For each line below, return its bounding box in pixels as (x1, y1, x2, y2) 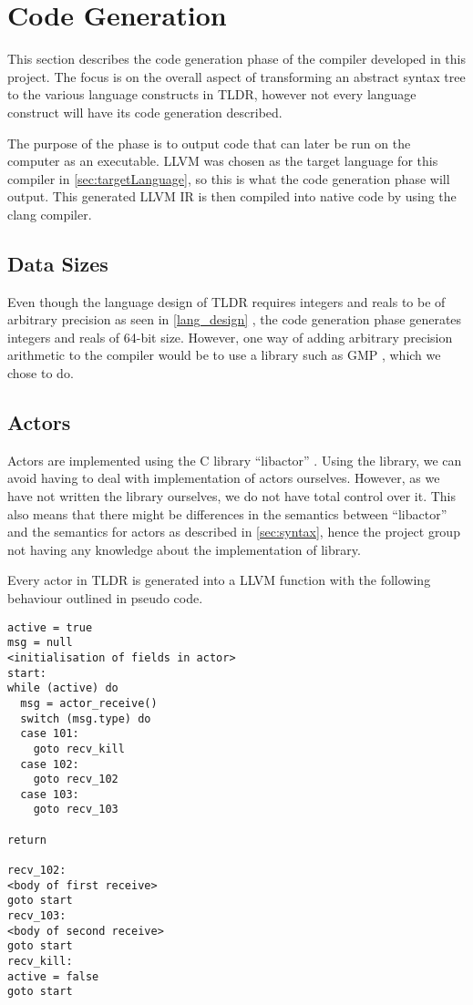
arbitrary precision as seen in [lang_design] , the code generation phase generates (7, 310, 462, 329)
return (7, 833, 46, 846)
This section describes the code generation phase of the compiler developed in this (7, 49, 466, 68)
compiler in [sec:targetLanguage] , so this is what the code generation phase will (7, 169, 450, 188)
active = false (7, 969, 99, 983)
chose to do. (7, 364, 74, 383)
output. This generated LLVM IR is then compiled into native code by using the (7, 187, 457, 206)
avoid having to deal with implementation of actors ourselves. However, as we (7, 468, 440, 487)
